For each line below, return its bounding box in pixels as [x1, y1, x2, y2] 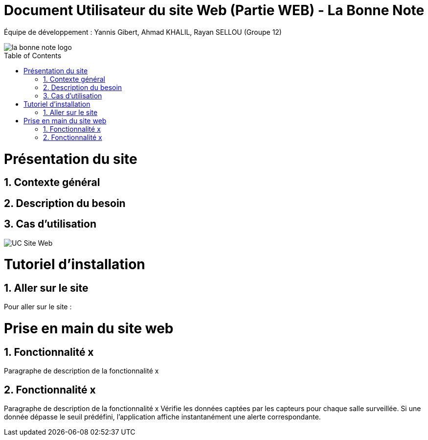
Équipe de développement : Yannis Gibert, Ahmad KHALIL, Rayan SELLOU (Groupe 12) [4, 27, 282, 36]
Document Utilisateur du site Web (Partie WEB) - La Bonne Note [4, 2, 425, 19]
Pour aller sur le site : [4, 302, 72, 311]
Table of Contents [4, 51, 62, 60]
